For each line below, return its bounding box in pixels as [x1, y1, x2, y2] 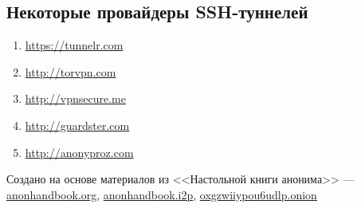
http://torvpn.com [25, 63, 116, 80]
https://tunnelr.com [25, 37, 124, 53]
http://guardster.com [25, 116, 130, 133]
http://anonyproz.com [25, 143, 134, 160]
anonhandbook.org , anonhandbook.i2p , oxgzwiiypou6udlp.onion [6, 186, 317, 202]
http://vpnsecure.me [25, 90, 126, 107]
